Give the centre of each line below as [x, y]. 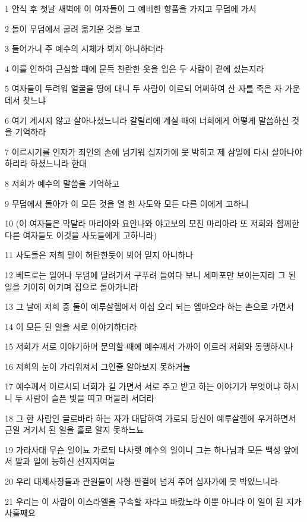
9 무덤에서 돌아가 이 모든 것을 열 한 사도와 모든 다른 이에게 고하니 [127, 203]
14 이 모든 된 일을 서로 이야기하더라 [71, 326]
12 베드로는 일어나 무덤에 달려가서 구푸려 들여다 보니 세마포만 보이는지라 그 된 [151, 274]
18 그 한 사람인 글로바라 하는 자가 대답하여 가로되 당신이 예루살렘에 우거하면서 [151, 418]
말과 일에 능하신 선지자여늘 [65, 461]
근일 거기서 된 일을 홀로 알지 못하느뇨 [75, 430]
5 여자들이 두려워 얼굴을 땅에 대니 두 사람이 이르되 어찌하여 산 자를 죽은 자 [143, 88]
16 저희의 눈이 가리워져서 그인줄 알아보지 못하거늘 [98, 366]
